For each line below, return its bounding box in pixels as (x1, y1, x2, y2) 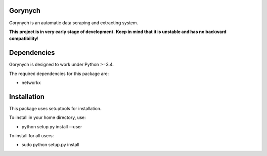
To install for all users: (9, 133, 54, 139)
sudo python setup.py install (21, 142, 79, 148)
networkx (21, 79, 41, 85)
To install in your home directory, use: (9, 115, 86, 120)
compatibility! (9, 36, 39, 41)
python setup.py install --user (21, 123, 83, 129)
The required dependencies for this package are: (9, 71, 109, 77)
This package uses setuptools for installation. (9, 105, 102, 111)
